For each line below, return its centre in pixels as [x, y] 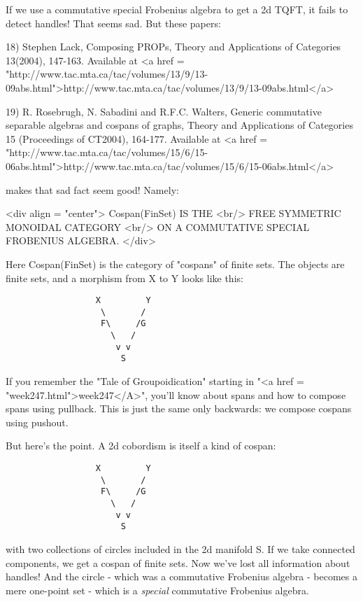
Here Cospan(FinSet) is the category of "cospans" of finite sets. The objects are [175, 264]
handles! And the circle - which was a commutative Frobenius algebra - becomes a [182, 576]
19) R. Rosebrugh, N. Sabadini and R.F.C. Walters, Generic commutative [164, 111]
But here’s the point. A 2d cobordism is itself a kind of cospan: [141, 446]
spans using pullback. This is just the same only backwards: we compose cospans [179, 408]
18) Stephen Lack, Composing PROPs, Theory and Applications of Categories [173, 47]
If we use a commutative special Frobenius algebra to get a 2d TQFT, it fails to [177, 9]
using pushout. [37, 422]
